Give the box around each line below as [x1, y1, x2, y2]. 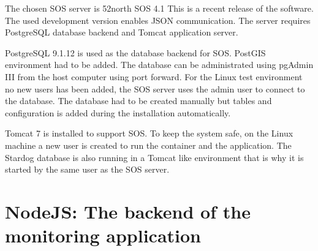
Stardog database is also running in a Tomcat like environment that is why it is [5, 151, 304, 163]
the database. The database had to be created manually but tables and [5, 94, 272, 107]
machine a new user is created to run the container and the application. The [5, 138, 292, 151]
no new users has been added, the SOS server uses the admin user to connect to [5, 82, 305, 95]
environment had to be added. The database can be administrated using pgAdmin [5, 58, 314, 71]
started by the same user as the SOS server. [5, 163, 170, 176]
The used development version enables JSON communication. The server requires [5, 13, 311, 26]
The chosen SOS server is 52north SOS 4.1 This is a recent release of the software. [5, 2, 314, 14]
